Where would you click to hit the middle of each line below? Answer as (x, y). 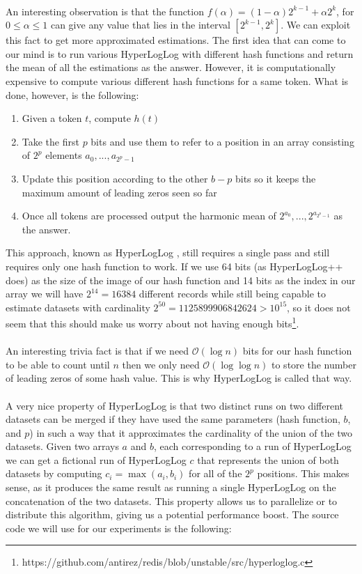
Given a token (52, 118)
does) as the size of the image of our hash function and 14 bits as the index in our (181, 280)
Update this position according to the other (115, 178)
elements (64, 155)
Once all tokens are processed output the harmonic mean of (149, 216)
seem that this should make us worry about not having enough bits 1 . (152, 322)
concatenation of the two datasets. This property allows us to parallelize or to (172, 501)
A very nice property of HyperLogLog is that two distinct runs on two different (175, 405)
